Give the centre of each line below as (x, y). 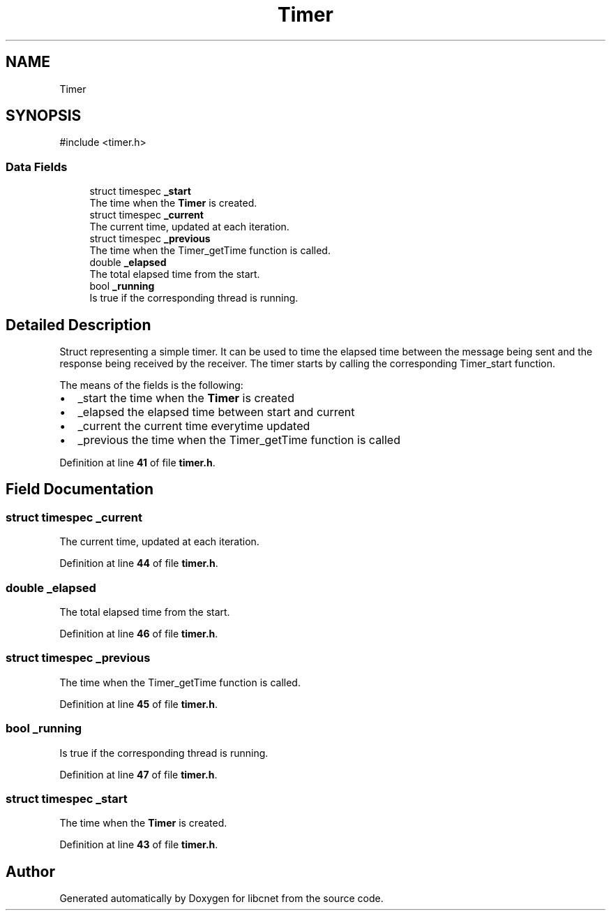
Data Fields (37, 167)
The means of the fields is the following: (151, 385)
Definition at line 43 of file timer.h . (139, 845)
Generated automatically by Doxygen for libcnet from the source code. (221, 899)
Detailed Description (78, 325)
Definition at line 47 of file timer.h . (138, 774)
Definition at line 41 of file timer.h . (137, 463)
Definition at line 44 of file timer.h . (139, 563)
